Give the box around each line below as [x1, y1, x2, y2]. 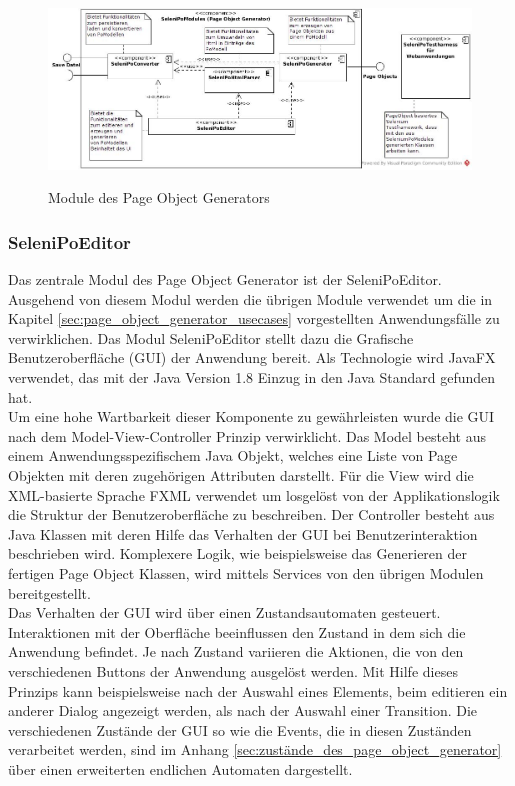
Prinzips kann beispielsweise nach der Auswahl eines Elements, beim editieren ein [8, 680, 508, 701]
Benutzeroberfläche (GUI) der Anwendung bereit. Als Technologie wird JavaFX [8, 347, 496, 368]
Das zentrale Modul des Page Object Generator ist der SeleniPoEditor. [8, 269, 442, 290]
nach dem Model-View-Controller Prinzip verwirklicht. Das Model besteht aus [8, 425, 486, 446]
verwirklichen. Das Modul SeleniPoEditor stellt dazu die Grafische [8, 327, 414, 348]
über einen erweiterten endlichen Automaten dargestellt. [8, 758, 353, 779]
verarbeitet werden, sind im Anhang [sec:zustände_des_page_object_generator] [8, 739, 502, 760]
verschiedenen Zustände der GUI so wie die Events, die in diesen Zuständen [8, 719, 472, 740]
